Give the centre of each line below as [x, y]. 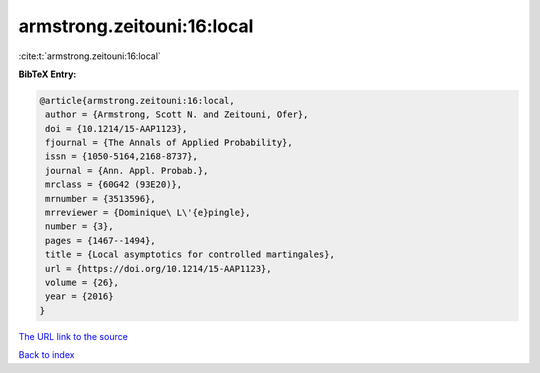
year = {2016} [79, 296]
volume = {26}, [82, 282]
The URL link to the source [73, 336]
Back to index [46, 355]
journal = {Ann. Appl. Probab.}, [127, 170]
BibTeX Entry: [47, 74]
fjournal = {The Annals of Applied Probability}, [169, 143]
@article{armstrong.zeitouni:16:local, [137, 100]
